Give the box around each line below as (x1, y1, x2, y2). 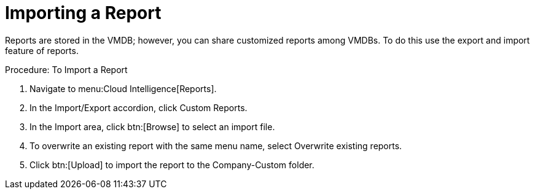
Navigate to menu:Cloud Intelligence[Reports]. (29, 83, 217, 94)
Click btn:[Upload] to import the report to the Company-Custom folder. (29, 159, 314, 170)
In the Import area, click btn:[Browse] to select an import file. (29, 121, 275, 132)
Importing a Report (5, 2, 162, 23)
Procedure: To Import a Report (5, 64, 128, 75)
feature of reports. (5, 45, 79, 56)
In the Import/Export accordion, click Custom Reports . (29, 102, 248, 113)
